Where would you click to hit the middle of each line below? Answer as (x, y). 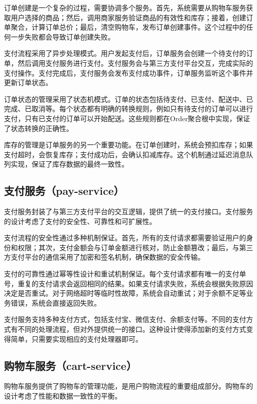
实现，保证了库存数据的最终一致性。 (69, 164)
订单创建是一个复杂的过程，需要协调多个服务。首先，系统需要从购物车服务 (125, 7)
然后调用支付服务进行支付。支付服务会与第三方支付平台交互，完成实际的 (135, 63)
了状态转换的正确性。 (39, 128)
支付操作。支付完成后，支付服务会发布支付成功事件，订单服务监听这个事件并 (128, 72)
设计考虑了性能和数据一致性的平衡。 (63, 396)
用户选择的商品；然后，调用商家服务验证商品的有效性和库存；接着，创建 (128, 17)
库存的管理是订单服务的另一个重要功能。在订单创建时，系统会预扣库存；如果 (128, 145)
